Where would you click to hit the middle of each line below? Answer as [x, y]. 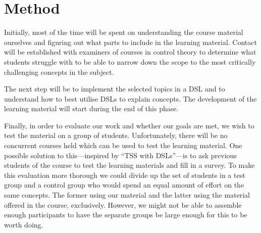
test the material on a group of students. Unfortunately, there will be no [116, 135]
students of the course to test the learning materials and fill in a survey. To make [129, 165]
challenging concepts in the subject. [59, 72]
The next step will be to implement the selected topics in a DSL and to [115, 89]
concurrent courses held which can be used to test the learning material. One [123, 145]
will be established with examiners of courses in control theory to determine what [130, 52]
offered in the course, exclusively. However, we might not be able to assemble [123, 204]
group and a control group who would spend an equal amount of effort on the [124, 185]
